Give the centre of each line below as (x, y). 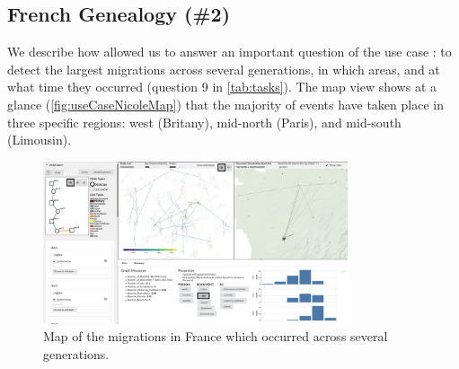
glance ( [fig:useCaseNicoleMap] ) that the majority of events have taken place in (225, 104)
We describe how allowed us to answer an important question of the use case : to (229, 52)
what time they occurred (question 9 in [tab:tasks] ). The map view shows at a (222, 87)
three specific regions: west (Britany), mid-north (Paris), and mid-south (204, 122)
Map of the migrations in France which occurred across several (216, 336)
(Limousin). (40, 140)
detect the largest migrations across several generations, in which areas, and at (224, 69)
